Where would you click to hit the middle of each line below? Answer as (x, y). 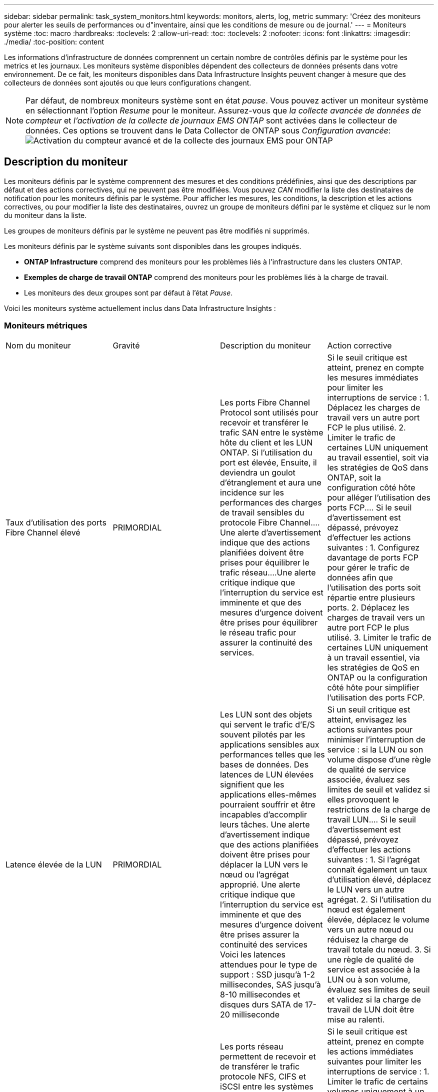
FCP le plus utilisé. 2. (366, 427)
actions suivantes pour (370, 729)
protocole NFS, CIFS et (263, 1076)
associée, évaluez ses (368, 779)
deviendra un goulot (258, 472)
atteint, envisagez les (367, 719)
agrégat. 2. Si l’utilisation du (379, 899)
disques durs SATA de (261, 1004)
